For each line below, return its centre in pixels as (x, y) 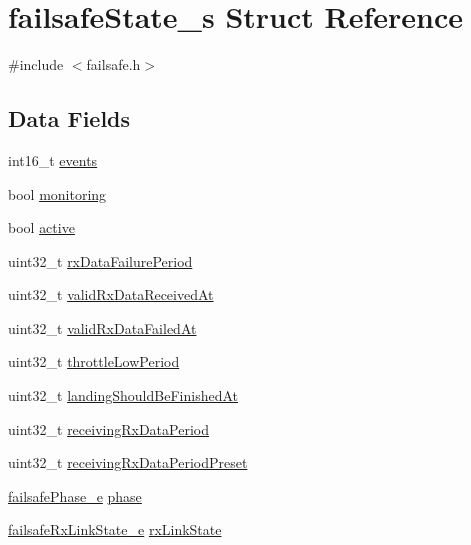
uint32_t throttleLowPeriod (94, 361)
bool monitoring (57, 193)
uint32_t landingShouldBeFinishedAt (123, 395)
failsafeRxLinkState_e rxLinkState (115, 529)
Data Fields (69, 118)
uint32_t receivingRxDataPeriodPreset (128, 462)
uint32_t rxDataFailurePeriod (100, 260)
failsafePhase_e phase (75, 495)
